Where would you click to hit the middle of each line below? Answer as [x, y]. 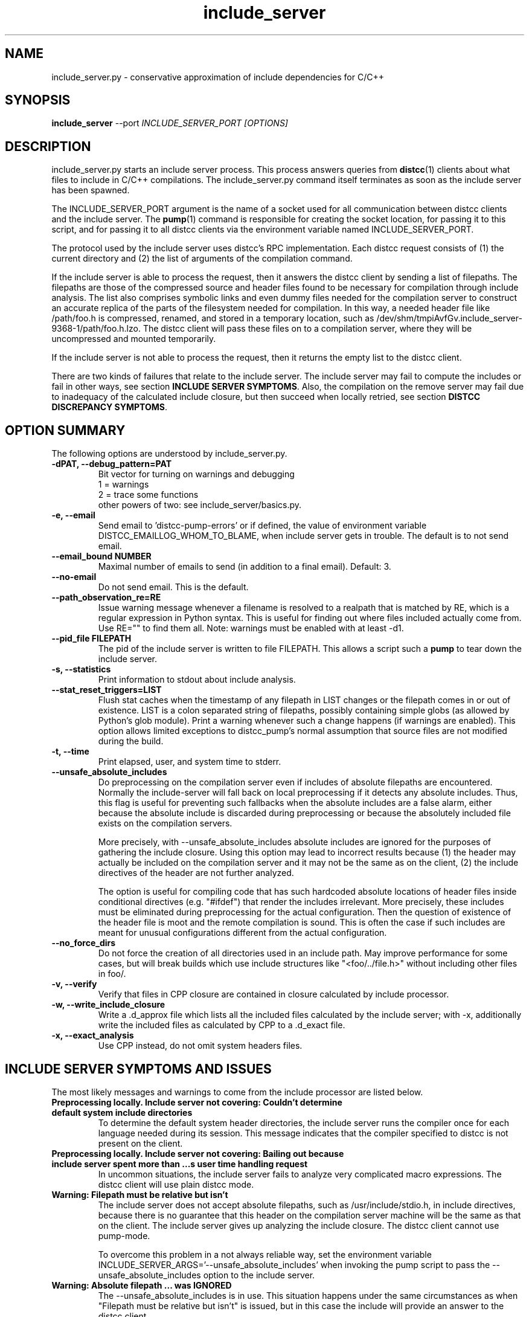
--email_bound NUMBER [101, 556]
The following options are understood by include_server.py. [169, 454]
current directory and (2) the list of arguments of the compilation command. [202, 259]
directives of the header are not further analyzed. [196, 873]
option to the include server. [259, 1275]
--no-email [74, 577]
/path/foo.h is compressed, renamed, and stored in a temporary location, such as [213, 318]
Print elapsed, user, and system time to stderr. [190, 762]
